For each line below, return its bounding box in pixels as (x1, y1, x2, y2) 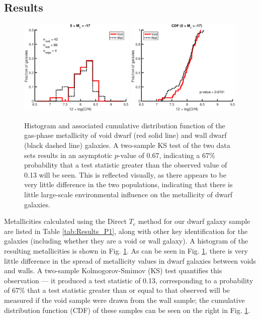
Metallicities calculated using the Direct (4, 216, 127, 226)
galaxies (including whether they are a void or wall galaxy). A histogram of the (4, 235, 248, 246)
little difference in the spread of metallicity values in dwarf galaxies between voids (4, 255, 256, 266)
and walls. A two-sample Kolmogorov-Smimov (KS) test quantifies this (4, 265, 222, 276)
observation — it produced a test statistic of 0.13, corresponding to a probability (4, 275, 253, 285)
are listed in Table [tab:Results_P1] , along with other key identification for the (4, 225, 248, 236)
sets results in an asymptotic (24, 149, 113, 160)
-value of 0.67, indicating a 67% (118, 149, 215, 160)
